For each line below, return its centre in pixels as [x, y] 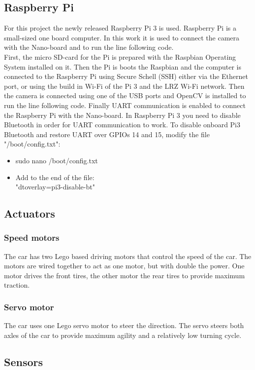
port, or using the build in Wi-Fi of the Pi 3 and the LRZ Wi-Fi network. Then [124, 86]
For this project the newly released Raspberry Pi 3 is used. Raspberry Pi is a [120, 28]
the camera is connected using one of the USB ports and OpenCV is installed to [125, 95]
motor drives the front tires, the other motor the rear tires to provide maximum [125, 275]
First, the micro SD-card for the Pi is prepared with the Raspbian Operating [120, 56]
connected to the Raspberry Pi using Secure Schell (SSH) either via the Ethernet [126, 76]
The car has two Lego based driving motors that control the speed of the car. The [128, 256]
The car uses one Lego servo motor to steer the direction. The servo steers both [124, 325]
